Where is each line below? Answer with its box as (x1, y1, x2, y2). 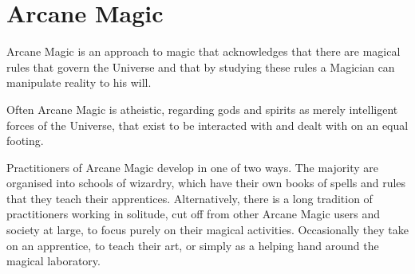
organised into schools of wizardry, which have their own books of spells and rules (6, 174, 406, 191)
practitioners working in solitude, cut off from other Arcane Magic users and (6, 205, 381, 222)
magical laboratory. (6, 252, 101, 269)
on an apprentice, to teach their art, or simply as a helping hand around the (6, 237, 379, 253)
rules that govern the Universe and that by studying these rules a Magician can (6, 58, 395, 75)
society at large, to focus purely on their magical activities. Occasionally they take (6, 221, 409, 238)
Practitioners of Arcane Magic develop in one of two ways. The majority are (6, 159, 379, 175)
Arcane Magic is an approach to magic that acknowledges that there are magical (6, 43, 401, 60)
